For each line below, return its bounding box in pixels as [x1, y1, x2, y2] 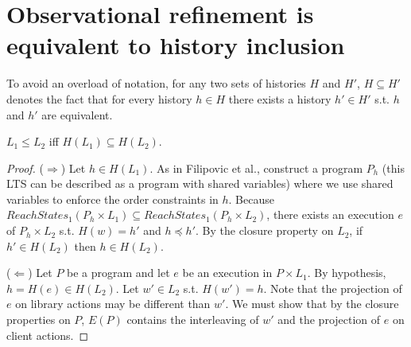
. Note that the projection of [263, 279, 402, 296]
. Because [228, 190, 274, 207]
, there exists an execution [266, 206, 394, 223]
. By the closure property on [196, 222, 334, 239]
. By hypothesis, [307, 264, 386, 281]
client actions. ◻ [6, 326, 89, 343]
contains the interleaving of [126, 311, 259, 328]
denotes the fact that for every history [6, 90, 192, 107]
